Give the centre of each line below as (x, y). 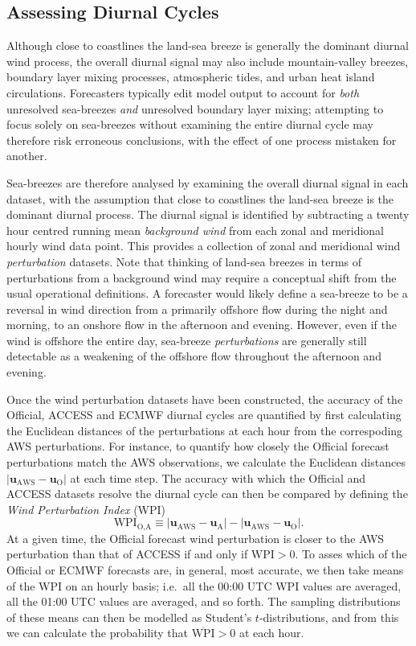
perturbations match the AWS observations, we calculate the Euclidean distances (206, 462)
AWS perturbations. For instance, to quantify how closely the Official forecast (198, 446)
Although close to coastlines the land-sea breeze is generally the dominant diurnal (208, 45)
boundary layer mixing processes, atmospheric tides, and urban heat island (191, 77)
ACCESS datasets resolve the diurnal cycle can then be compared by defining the (207, 494)
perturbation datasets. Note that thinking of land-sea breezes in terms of (184, 261)
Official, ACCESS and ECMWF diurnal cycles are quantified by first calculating (204, 415)
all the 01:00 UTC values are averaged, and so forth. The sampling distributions (204, 601)
